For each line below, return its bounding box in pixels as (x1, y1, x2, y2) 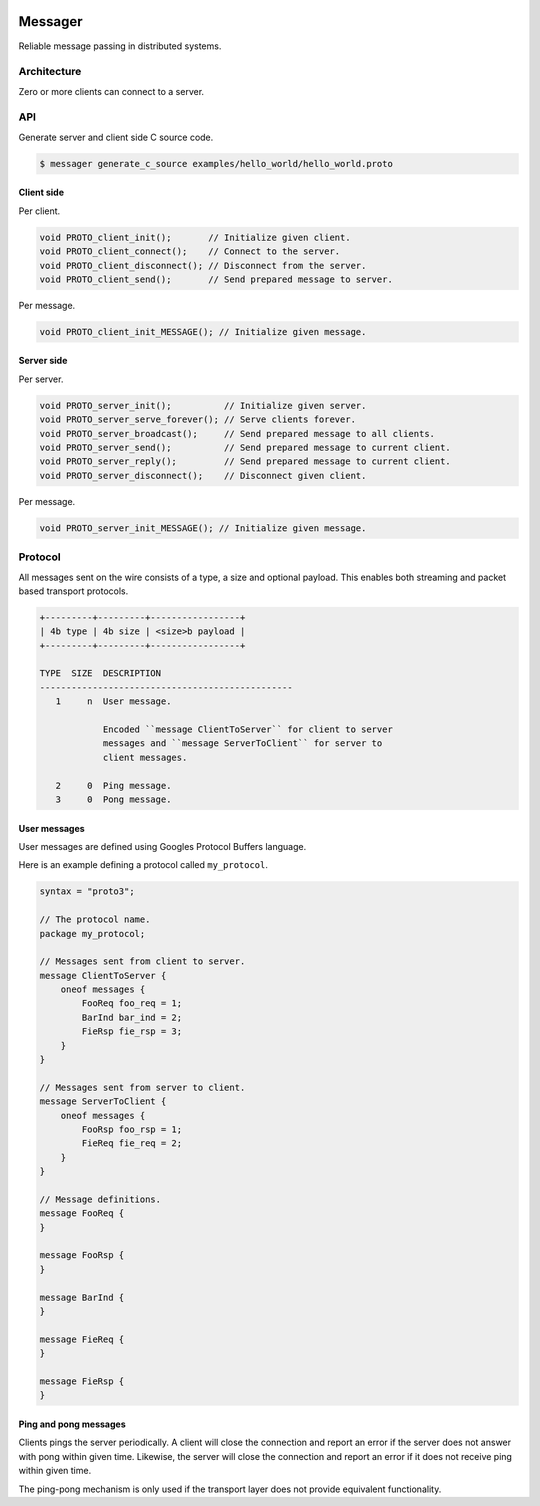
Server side (18, 355, 68, 367)
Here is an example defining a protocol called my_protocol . (18, 859, 269, 871)
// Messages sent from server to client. (39, 1081, 246, 1093)
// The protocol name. (39, 914, 151, 925)
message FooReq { (39, 1208, 125, 1219)
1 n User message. (55, 696, 172, 707)
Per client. (18, 205, 61, 217)
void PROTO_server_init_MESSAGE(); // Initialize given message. (39, 522, 367, 534)
